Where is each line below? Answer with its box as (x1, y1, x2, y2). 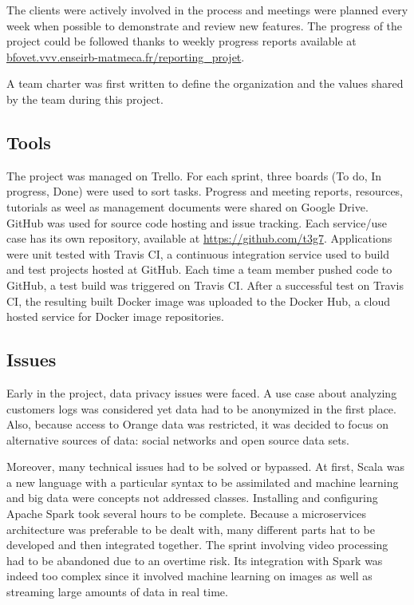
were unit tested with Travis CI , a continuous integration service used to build (6, 245, 390, 262)
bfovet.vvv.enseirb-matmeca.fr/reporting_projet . (6, 48, 245, 65)
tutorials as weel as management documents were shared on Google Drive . (6, 198, 369, 215)
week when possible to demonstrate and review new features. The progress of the (6, 17, 403, 34)
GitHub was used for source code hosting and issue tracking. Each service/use (6, 214, 388, 231)
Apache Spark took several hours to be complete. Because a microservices (6, 505, 367, 522)
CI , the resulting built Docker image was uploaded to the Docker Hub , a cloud (6, 292, 390, 309)
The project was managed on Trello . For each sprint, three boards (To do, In (6, 167, 382, 184)
